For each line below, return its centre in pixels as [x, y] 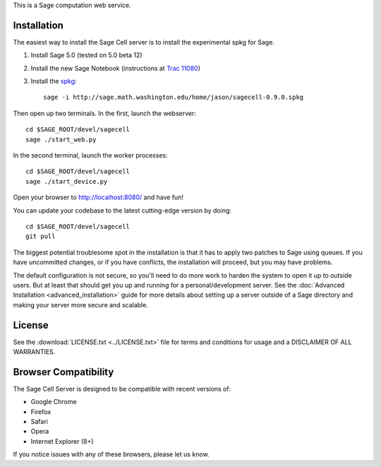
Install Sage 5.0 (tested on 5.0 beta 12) [86, 55]
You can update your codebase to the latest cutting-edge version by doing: [122, 210]
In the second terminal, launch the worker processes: [91, 155]
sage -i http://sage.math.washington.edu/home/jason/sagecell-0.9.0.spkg [174, 97]
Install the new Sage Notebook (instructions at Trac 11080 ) [116, 68]
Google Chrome [54, 402]
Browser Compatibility [64, 372]
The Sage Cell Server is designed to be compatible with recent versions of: [122, 389]
